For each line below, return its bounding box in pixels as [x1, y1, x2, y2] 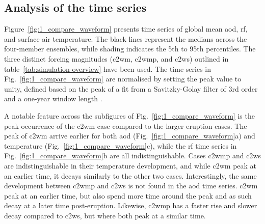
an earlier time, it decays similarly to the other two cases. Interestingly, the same [4, 170, 257, 181]
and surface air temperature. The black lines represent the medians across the [4, 33, 247, 44]
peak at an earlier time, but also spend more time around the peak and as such [4, 190, 252, 201]
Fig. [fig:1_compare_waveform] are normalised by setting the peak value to [4, 73, 242, 84]
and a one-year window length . [4, 93, 102, 104]
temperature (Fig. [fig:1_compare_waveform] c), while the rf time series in [4, 140, 237, 151]
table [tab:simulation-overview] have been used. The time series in [4, 63, 211, 74]
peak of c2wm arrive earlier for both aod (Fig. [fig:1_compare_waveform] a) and [4, 130, 255, 141]
